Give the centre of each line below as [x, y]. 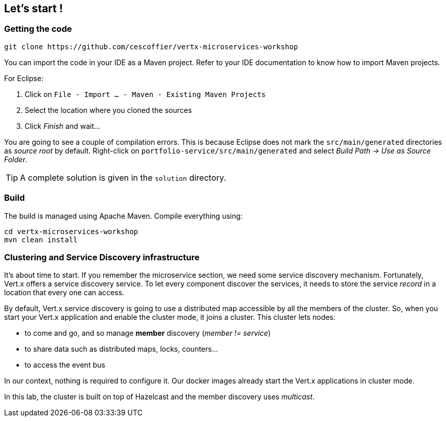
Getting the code [38, 29]
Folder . [16, 159]
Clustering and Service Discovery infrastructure [102, 257]
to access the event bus [65, 365]
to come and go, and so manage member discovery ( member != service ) [148, 333]
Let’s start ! [34, 8]
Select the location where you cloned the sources [108, 110]
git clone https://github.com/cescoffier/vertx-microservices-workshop [151, 46]
